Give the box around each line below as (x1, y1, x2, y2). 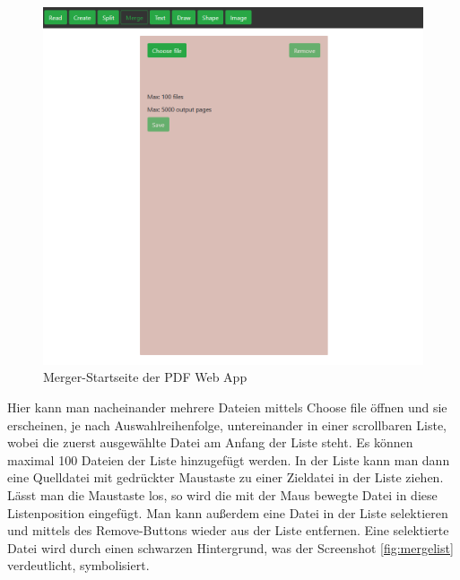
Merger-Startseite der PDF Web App (43, 368, 247, 386)
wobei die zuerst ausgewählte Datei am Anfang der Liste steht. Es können (7, 433, 413, 452)
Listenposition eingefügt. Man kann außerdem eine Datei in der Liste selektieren (7, 503, 448, 522)
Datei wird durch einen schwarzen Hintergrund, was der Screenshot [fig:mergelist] (7, 538, 454, 557)
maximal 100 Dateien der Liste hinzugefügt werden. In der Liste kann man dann (7, 450, 450, 469)
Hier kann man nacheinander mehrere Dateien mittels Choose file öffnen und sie (7, 398, 447, 417)
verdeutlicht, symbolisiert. (7, 556, 150, 575)
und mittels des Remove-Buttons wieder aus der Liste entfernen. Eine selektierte (7, 521, 449, 540)
